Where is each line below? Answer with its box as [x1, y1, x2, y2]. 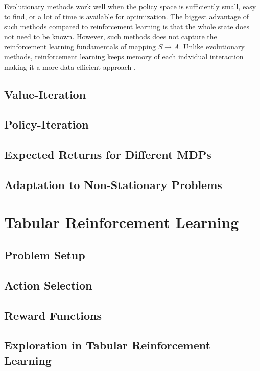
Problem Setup [4, 247, 85, 263]
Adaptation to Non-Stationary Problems [4, 176, 222, 192]
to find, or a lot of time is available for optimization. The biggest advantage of [4, 11, 249, 22]
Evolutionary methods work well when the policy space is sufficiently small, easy [4, 1, 256, 11]
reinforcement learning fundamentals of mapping [4, 41, 156, 52]
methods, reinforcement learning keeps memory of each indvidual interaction [4, 51, 244, 61]
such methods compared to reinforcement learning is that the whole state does [4, 21, 250, 32]
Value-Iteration [4, 86, 86, 102]
